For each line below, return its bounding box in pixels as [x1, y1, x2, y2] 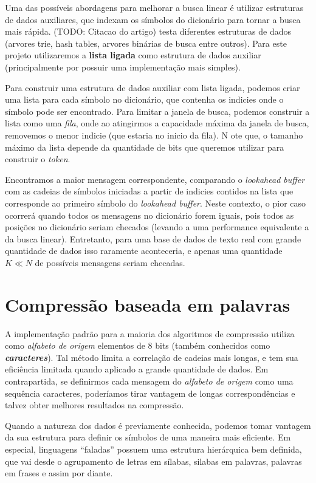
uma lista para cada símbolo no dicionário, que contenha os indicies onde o [5, 93, 284, 106]
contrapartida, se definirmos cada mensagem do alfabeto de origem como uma [5, 374, 294, 387]
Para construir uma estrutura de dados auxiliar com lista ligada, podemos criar [5, 81, 300, 94]
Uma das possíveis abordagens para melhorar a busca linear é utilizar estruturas [5, 1, 304, 13]
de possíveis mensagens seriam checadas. [35, 256, 185, 269]
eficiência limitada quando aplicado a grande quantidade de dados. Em [5, 363, 269, 375]
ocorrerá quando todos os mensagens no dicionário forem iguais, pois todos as [5, 208, 294, 221]
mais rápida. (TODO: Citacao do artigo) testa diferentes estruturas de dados [5, 25, 292, 38]
